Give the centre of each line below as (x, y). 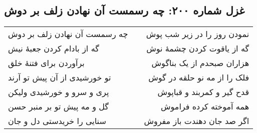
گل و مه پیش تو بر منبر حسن (58, 106)
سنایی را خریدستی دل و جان (57, 121)
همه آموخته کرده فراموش (205, 106)
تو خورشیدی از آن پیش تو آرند (60, 77)
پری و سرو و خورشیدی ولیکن (59, 92)
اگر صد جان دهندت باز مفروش (197, 121)
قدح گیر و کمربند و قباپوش (203, 92)
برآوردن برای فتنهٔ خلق (46, 63)
